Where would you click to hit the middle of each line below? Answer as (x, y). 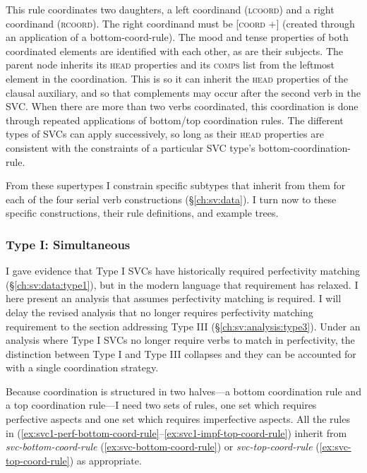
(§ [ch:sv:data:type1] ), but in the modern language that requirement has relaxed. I (182, 284)
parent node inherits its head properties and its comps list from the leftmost (170, 65)
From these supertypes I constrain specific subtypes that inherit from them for (176, 185)
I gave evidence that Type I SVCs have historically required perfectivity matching (183, 271)
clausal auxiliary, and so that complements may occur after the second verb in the (183, 92)
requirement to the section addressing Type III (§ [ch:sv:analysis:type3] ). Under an (183, 326)
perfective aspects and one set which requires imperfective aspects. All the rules (178, 419)
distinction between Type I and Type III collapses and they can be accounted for (181, 353)
